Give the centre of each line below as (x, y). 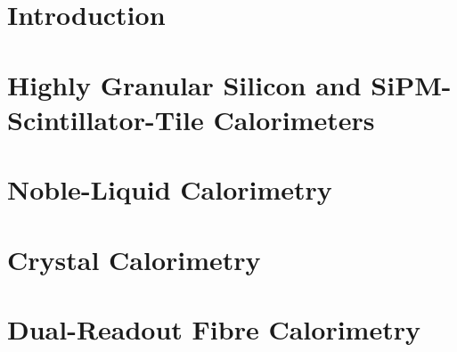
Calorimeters (294, 119)
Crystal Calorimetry (134, 259)
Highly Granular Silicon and (184, 84)
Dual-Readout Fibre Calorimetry (214, 328)
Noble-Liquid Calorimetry (170, 189)
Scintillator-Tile (106, 119)
